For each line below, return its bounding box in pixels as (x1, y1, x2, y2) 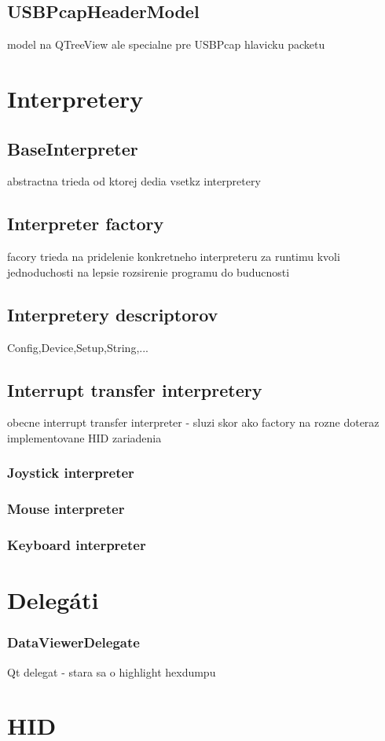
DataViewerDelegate (7, 633, 140, 652)
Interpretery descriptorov (7, 302, 218, 326)
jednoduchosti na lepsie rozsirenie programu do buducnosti (7, 263, 290, 280)
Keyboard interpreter (7, 535, 146, 555)
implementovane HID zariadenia (7, 429, 162, 446)
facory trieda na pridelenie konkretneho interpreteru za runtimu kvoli (7, 248, 340, 265)
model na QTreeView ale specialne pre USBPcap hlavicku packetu (7, 36, 325, 53)
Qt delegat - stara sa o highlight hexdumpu (7, 663, 216, 680)
